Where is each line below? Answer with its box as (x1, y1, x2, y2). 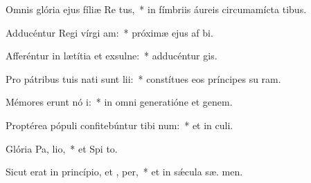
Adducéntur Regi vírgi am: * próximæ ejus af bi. (6, 25, 213, 39)
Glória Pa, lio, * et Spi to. (6, 141, 118, 155)
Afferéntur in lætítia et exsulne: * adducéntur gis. (6, 48, 217, 63)
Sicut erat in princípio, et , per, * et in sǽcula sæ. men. (6, 164, 243, 179)
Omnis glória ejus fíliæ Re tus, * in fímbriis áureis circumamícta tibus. (6, 2, 307, 16)
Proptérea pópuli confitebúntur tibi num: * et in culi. (6, 117, 233, 132)
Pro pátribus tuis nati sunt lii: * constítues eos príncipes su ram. (6, 71, 281, 86)
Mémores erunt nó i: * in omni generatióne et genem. (6, 95, 233, 109)
